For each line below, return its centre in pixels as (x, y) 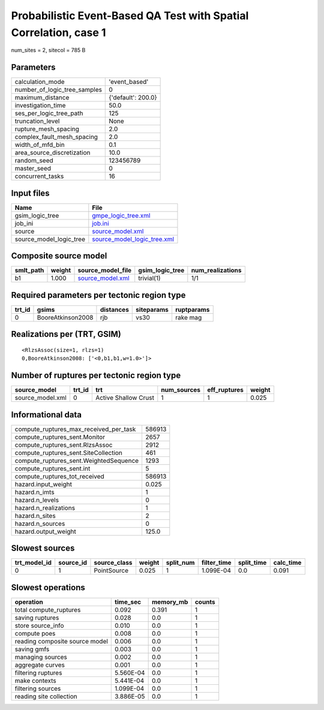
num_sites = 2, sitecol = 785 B (48, 50)
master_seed (33, 169)
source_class (113, 562)
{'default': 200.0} (133, 98)
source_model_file (105, 270)
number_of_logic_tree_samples (58, 90)
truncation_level (37, 121)
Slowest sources (43, 548)
